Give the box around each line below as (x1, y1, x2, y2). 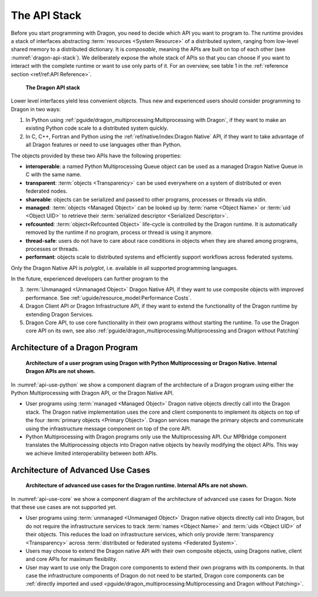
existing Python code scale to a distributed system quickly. (25, 124, 168, 132)
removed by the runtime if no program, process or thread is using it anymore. (25, 229, 213, 236)
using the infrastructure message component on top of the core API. (25, 425, 191, 432)
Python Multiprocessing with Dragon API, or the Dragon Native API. (11, 390, 174, 397)
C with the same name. (25, 171, 82, 178)
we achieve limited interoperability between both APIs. (25, 450, 158, 457)
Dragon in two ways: (11, 105, 61, 113)
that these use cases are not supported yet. (11, 503, 117, 510)
